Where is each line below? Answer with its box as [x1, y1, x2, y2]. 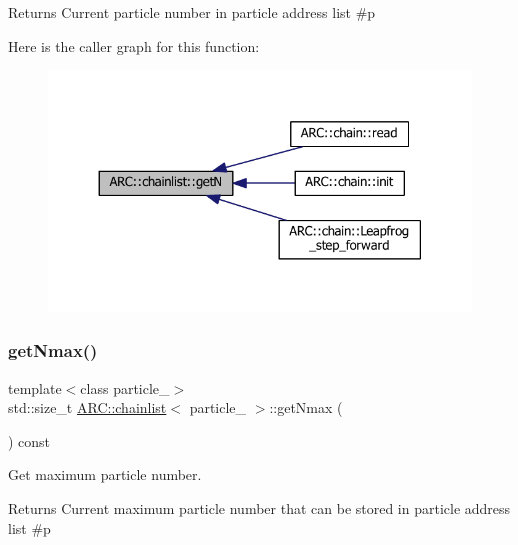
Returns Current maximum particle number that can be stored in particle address [8, 497, 511, 518]
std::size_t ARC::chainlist [8, 397, 167, 418]
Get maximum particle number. [8, 464, 202, 485]
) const [8, 430, 51, 451]
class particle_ [80, 377, 170, 398]
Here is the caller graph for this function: [8, 35, 260, 56]
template [8, 377, 62, 398]
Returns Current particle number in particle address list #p [8, 2, 376, 22]
